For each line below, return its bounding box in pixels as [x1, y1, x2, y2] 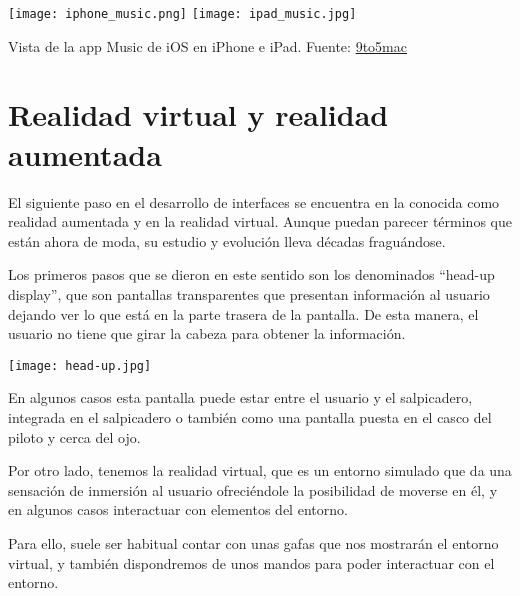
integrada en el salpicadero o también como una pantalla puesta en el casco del [8, 406, 492, 427]
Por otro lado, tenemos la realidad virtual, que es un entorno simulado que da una [8, 460, 512, 481]
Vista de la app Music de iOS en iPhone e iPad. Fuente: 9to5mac [8, 35, 407, 56]
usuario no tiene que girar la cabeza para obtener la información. [8, 323, 406, 344]
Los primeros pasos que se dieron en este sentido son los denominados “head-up [8, 264, 495, 285]
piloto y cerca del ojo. [8, 426, 141, 447]
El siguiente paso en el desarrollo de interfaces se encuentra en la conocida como [8, 191, 500, 212]
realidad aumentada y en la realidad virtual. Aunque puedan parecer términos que [8, 211, 512, 232]
